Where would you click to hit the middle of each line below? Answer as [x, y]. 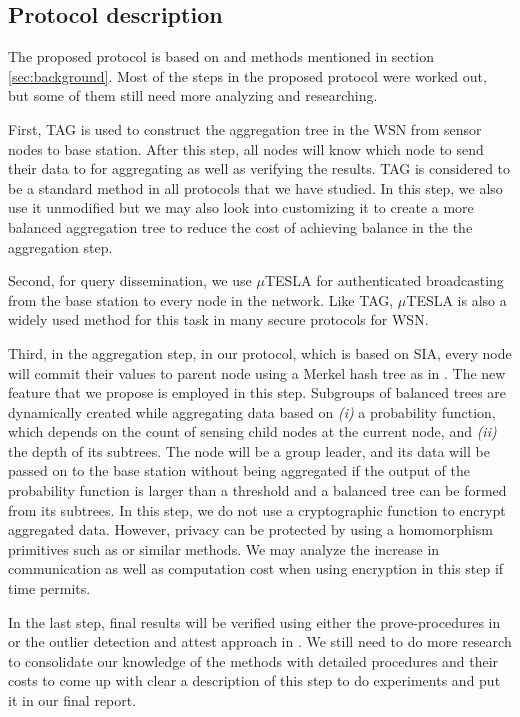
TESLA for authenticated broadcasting [384, 280]
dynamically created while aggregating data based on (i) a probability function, [252, 411]
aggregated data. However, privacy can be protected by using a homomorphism [250, 529]
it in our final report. [72, 700]
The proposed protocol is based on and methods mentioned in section [221, 56]
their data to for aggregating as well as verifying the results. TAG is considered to [259, 168]
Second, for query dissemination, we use [130, 280]
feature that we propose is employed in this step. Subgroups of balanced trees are [257, 392]
